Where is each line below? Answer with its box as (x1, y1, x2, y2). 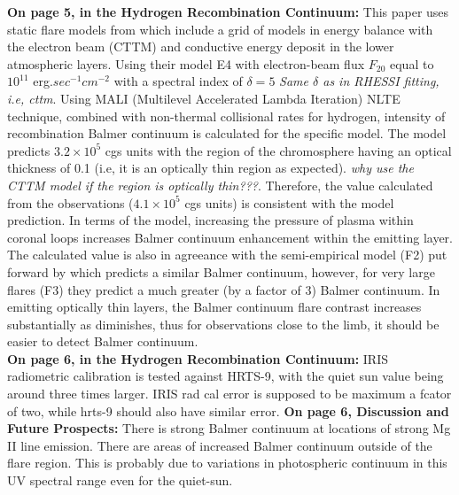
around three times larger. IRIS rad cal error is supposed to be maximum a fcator (7, 384, 452, 403)
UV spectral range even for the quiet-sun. (7, 471, 233, 490)
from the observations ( (7, 193, 134, 212)
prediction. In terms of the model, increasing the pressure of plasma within (7, 211, 414, 229)
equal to (389, 54, 434, 73)
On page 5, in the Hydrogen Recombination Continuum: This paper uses (7, 3, 449, 20)
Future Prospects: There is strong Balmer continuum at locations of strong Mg (7, 419, 451, 437)
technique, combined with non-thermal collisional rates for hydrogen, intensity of (7, 106, 446, 125)
